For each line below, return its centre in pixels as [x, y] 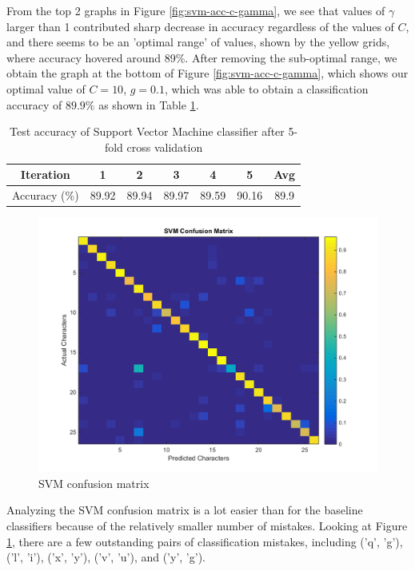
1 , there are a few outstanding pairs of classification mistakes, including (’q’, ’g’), [205, 541]
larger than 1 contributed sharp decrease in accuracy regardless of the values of [200, 26]
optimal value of [46, 88]
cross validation [165, 147]
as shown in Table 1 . [149, 104]
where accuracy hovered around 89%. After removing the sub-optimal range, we [202, 57]
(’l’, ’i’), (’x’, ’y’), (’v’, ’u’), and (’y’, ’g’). [106, 557]
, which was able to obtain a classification [266, 88]
